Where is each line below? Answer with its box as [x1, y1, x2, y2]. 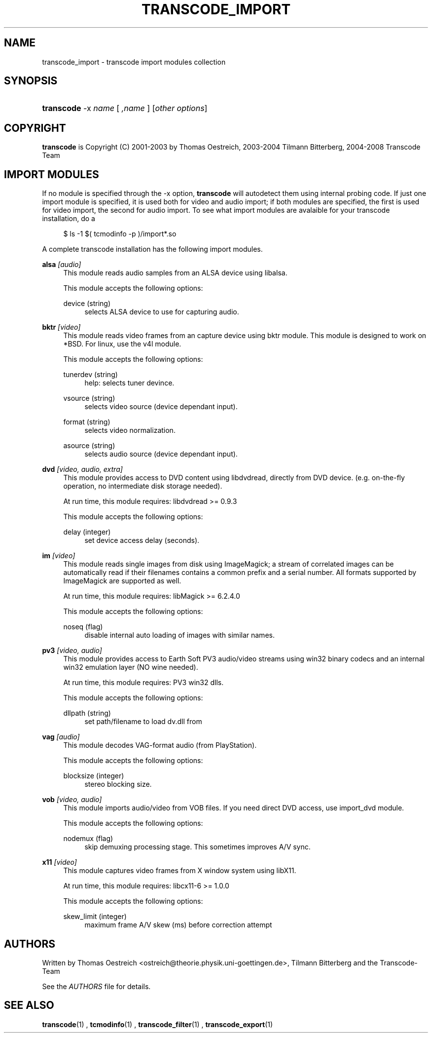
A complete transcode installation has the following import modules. [42, 245, 263, 254]
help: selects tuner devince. [84, 379, 175, 387]
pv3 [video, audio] [42, 646, 102, 655]
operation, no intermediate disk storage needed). [63, 482, 222, 491]
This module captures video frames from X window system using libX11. [63, 866, 296, 875]
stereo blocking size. [84, 780, 152, 789]
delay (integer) [63, 528, 111, 537]
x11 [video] [42, 858, 77, 867]
